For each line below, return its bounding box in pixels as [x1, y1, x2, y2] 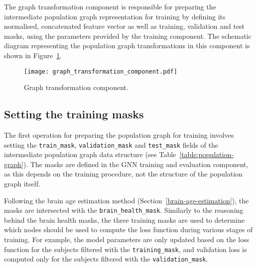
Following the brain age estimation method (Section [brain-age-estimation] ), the [4, 195, 249, 205]
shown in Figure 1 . [4, 50, 62, 60]
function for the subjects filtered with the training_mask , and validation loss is [4, 244, 247, 254]
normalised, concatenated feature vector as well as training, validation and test [4, 21, 245, 31]
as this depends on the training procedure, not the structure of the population [4, 169, 243, 179]
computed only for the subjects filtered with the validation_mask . [4, 254, 208, 264]
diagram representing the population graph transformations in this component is [4, 40, 250, 51]
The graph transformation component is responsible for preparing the [4, 1, 216, 11]
